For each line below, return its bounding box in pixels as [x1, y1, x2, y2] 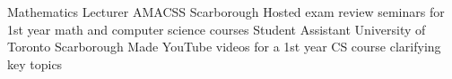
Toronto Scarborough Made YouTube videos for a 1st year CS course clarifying [7, 37, 441, 56]
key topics [7, 54, 63, 73]
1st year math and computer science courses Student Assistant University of [7, 20, 426, 38]
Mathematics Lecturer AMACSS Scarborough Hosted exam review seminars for [7, 3, 445, 20]
